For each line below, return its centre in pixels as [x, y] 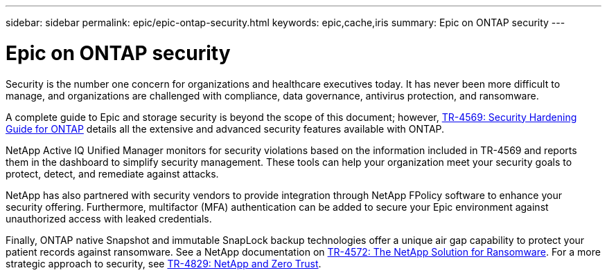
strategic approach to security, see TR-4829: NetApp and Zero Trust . [164, 263]
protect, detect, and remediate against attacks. [112, 173]
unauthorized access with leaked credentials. [109, 218]
